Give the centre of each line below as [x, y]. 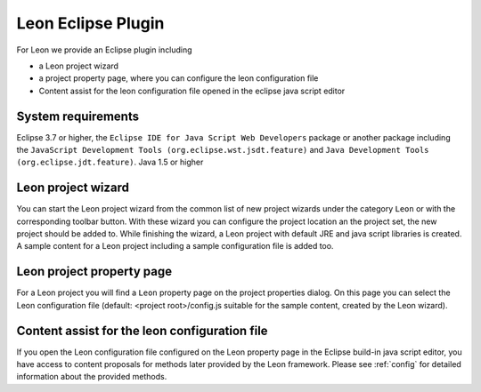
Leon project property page [94, 272]
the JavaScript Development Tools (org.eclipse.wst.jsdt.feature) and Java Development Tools [223, 150]
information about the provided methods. [92, 377]
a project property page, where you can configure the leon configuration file [179, 78]
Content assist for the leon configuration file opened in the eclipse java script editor [192, 91]
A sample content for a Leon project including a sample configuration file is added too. [175, 246]
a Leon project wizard [79, 66]
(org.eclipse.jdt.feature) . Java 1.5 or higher [110, 162]
